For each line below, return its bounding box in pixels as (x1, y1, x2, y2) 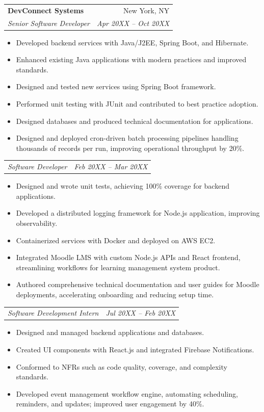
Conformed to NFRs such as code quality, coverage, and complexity (16, 361, 227, 372)
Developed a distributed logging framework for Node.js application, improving (16, 208, 260, 218)
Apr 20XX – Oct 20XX (97, 17, 170, 28)
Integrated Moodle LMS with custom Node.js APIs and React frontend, (16, 252, 241, 263)
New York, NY (123, 5, 170, 15)
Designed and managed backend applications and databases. (16, 327, 204, 338)
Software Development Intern (8, 307, 99, 318)
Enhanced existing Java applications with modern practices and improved (16, 54, 247, 65)
